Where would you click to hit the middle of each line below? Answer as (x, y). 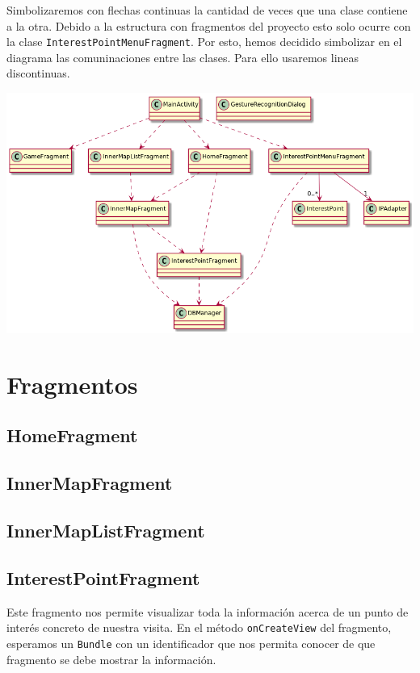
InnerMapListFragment (106, 531)
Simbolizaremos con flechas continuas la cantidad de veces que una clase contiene (207, 10)
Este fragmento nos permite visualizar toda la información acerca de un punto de (208, 611)
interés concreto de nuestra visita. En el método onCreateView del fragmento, (199, 627)
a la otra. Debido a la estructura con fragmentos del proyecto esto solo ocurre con (209, 25)
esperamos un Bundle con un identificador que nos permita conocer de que (191, 643)
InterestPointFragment (103, 577)
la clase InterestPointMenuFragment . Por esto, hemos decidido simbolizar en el (204, 42)
